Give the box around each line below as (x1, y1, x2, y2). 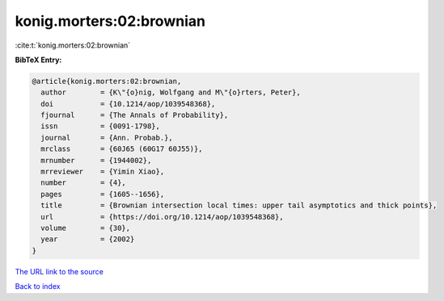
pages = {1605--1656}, (40, 190, 165, 199)
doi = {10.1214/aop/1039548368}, (40, 99, 216, 108)
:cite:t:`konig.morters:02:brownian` (15, 40, 131, 50)
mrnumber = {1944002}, (40, 156, 152, 165)
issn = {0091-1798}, (40, 122, 161, 131)
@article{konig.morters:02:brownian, (32, 77, 182, 86)
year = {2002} (40, 235, 135, 244)
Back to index (15, 282, 61, 291)
